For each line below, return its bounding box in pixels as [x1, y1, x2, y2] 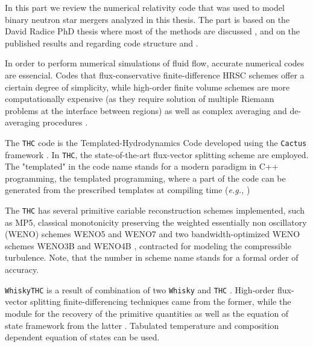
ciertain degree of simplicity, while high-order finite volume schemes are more [5, 80, 290, 93]
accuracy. [5, 263, 39, 276]
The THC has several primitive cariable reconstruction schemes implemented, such [5, 204, 305, 217]
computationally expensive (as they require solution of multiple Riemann [5, 92, 274, 105]
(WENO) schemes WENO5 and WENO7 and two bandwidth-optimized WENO [5, 228, 300, 240]
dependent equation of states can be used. [5, 331, 160, 343]
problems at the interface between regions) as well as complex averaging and [5, 104, 287, 116]
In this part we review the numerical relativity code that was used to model [5, 1, 285, 13]
